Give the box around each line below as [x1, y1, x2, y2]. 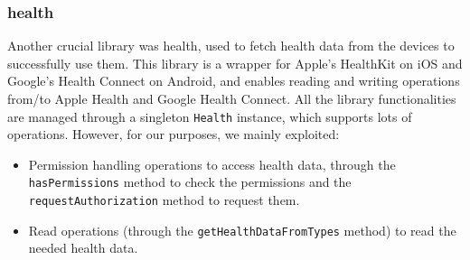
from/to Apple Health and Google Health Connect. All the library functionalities [7, 89, 456, 107]
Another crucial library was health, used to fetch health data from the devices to [7, 36, 455, 55]
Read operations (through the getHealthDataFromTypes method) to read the [28, 220, 456, 239]
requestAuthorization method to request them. [28, 190, 300, 209]
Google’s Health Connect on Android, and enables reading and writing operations [7, 71, 460, 90]
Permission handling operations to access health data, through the [28, 154, 396, 173]
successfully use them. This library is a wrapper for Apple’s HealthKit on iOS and [7, 53, 463, 72]
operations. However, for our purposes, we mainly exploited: [7, 125, 340, 144]
